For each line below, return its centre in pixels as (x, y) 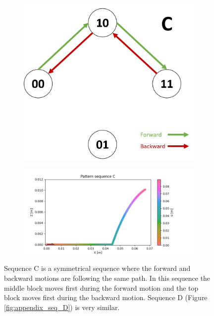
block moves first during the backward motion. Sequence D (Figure (106, 297)
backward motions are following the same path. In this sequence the (107, 278)
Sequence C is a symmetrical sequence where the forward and (97, 268)
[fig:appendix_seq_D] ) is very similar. (62, 307)
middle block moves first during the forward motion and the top (101, 287)
